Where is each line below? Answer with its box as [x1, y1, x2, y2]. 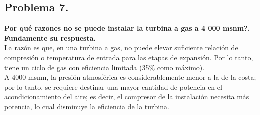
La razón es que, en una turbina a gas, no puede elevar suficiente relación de [4, 42, 238, 53]
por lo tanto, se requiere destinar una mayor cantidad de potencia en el [4, 81, 222, 92]
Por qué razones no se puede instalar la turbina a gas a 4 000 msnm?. [4, 23, 250, 33]
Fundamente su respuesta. [4, 32, 96, 43]
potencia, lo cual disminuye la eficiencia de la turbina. [4, 101, 169, 111]
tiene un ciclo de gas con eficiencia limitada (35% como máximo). [4, 62, 205, 72]
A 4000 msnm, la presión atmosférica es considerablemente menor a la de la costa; [4, 72, 256, 82]
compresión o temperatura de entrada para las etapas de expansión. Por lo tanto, [4, 52, 253, 62]
